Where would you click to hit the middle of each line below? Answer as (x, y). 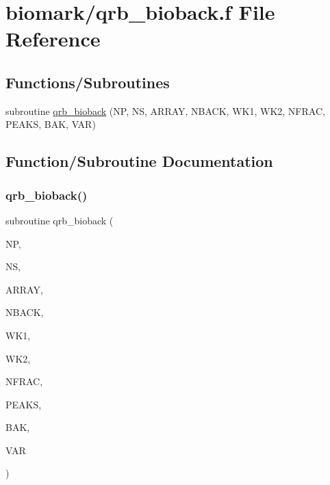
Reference (53, 39)
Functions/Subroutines (88, 82)
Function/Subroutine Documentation (139, 161)
